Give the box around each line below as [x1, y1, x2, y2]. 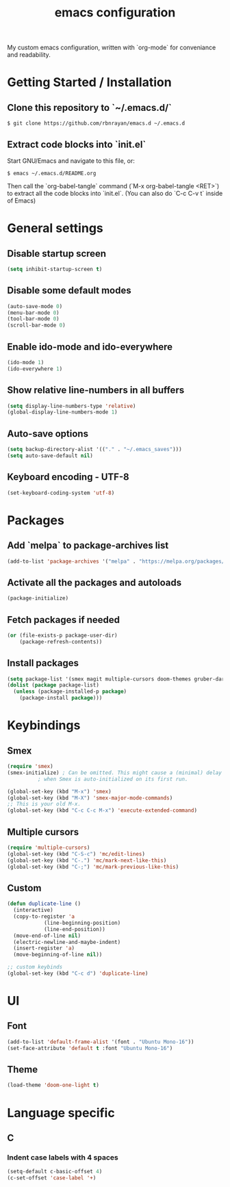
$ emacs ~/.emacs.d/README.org [7, 170, 97, 177]
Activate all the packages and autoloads [7, 576, 182, 588]
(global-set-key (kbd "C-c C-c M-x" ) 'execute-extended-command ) [7, 807, 197, 814]
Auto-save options [7, 428, 89, 439]
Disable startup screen [7, 248, 107, 259]
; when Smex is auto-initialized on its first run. [37, 776, 188, 782]
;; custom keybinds [7, 964, 63, 971]
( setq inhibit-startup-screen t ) [7, 266, 103, 272]
